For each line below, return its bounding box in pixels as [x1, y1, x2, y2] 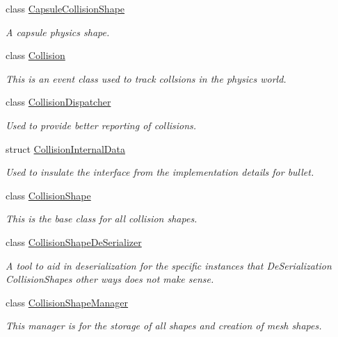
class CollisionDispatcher [6, 94, 111, 109]
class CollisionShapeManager [6, 295, 129, 309]
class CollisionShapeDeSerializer [6, 234, 142, 249]
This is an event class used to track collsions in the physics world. [6, 71, 287, 85]
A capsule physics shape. [6, 24, 110, 39]
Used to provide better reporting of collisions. [6, 117, 197, 132]
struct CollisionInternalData [6, 141, 125, 156]
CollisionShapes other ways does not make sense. [6, 272, 214, 286]
